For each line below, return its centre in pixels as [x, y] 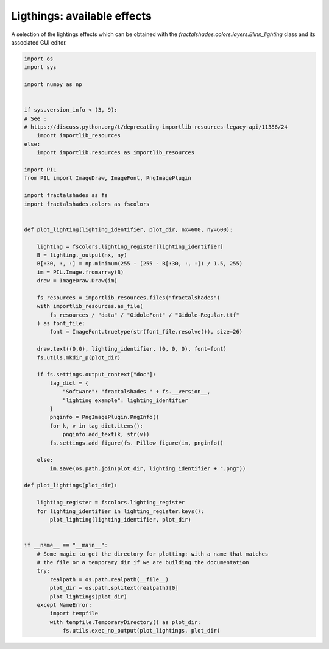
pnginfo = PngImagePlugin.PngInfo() [104, 417]
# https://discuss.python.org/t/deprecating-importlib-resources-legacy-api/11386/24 [156, 127]
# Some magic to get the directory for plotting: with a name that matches [153, 554]
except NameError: [64, 605]
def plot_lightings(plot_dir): [71, 486]
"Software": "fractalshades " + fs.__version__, [136, 392]
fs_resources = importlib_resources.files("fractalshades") [129, 298]
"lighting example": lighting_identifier [125, 400]
